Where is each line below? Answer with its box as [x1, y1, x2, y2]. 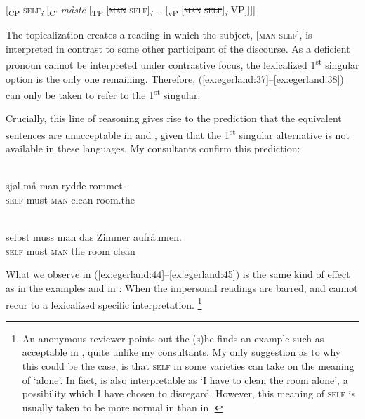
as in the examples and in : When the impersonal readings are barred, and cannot [6, 281, 358, 295]
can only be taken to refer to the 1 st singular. [6, 86, 201, 102]
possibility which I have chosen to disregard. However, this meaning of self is [22, 386, 355, 401]
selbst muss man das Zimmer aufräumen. [6, 230, 182, 244]
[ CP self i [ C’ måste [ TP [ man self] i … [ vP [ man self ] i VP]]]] [6, 2, 256, 18]
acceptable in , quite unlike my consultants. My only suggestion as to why [22, 345, 341, 359]
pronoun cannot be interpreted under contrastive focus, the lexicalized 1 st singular [6, 55, 359, 72]
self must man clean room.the [6, 192, 135, 207]
